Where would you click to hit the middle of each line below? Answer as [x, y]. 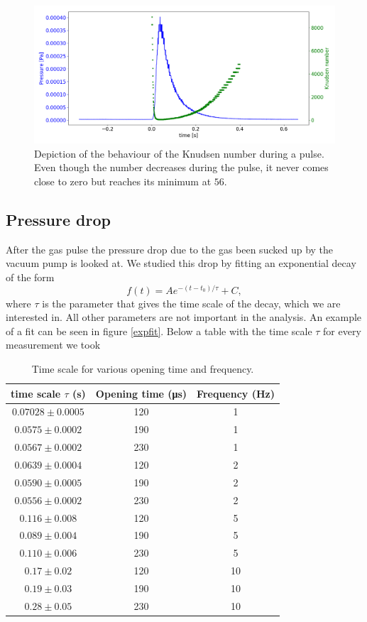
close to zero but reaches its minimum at [123, 181]
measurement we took [53, 345]
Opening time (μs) [141, 393]
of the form [30, 277]
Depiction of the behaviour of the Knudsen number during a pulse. [179, 153]
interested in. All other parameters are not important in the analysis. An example [184, 317]
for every [342, 331]
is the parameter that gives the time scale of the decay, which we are [191, 303]
